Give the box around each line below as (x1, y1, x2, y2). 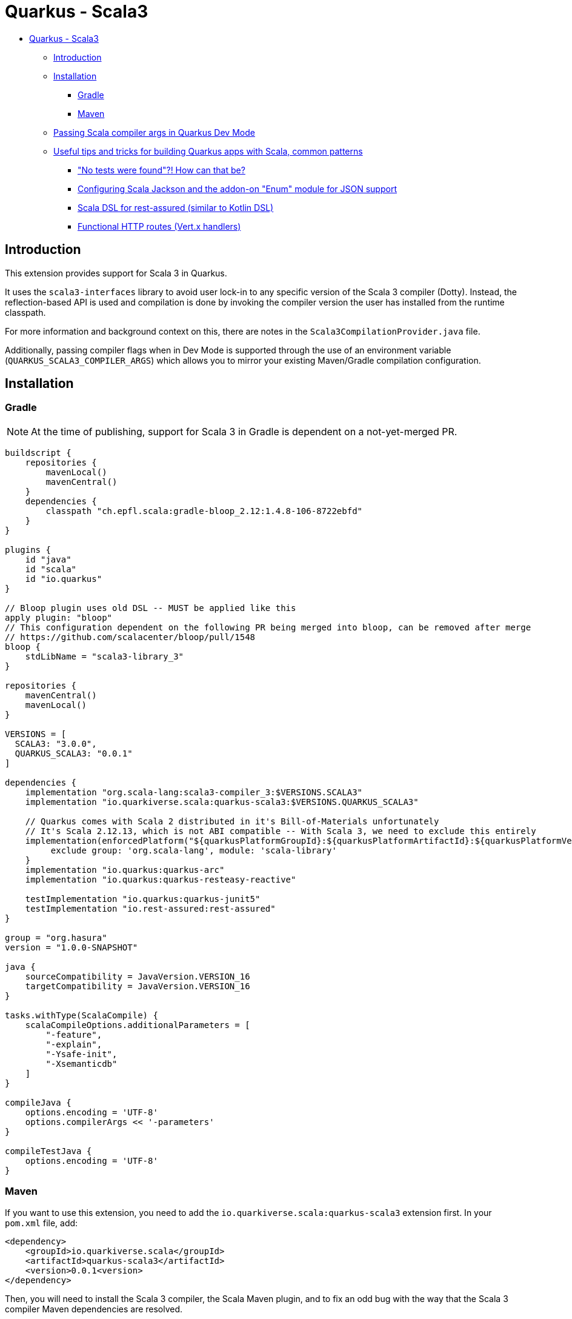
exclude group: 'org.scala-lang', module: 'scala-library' (50, 845, 337, 855)
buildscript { (5, 447, 71, 458)
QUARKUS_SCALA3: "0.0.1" (15, 748, 133, 758)
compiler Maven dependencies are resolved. (5, 1303, 183, 1314)
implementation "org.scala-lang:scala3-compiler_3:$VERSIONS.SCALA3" (25, 787, 363, 797)
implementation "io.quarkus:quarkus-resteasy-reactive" (25, 874, 296, 884)
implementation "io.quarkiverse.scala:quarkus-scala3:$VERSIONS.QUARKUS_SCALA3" (25, 796, 419, 807)
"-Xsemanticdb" (45, 1058, 118, 1069)
